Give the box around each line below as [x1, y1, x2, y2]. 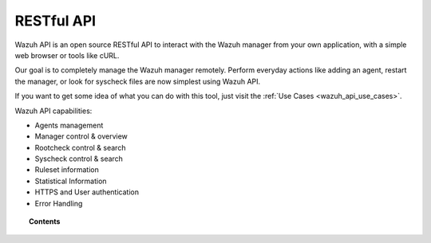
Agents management [34, 120, 104, 130]
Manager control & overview [34, 131, 128, 141]
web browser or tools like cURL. [14, 50, 120, 60]
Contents [29, 217, 61, 226]
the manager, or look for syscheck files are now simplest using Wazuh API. [14, 76, 261, 86]
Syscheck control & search [34, 154, 124, 163]
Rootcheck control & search [34, 143, 126, 152]
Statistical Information [34, 176, 107, 186]
